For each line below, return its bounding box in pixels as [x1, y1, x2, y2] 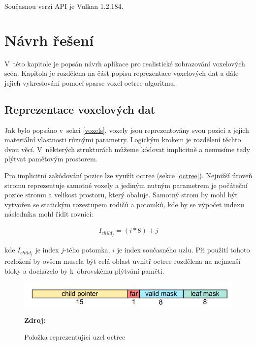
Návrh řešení [4, 30, 94, 50]
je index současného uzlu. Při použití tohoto [117, 245, 250, 255]
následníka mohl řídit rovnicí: [4, 209, 94, 219]
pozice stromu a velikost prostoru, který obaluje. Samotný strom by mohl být [4, 189, 238, 200]
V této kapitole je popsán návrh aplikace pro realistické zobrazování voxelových [4, 58, 245, 68]
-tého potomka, [64, 245, 110, 255]
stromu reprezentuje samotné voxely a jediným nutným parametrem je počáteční [4, 180, 248, 190]
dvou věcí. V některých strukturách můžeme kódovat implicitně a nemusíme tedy [4, 144, 250, 154]
